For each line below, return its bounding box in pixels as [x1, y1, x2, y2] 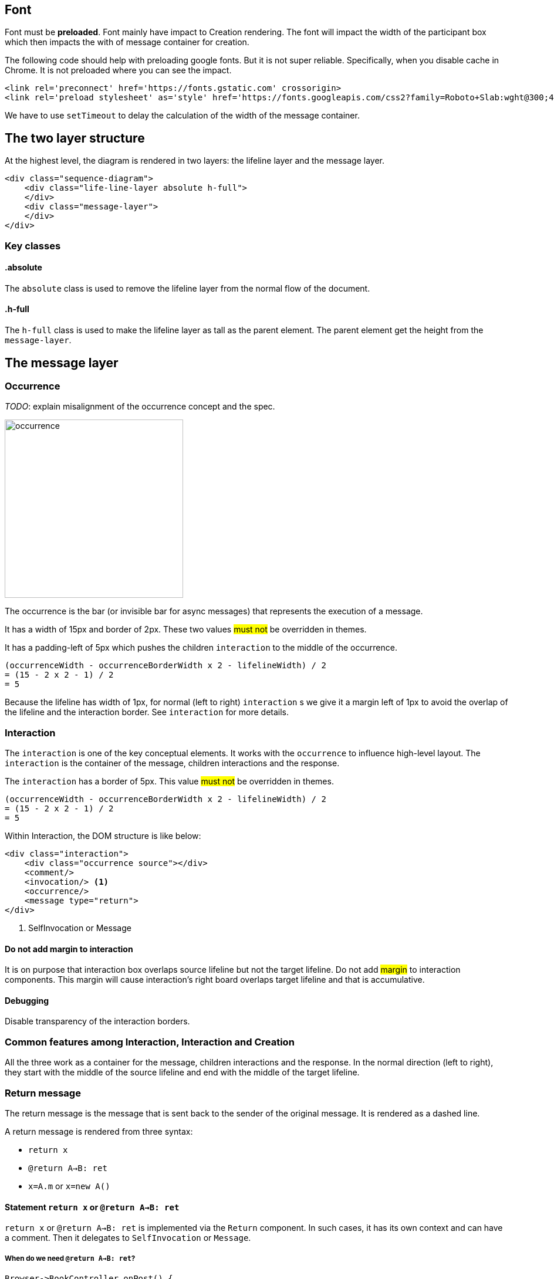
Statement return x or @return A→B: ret [5, 1202, 180, 1212]
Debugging [5, 995, 49, 1006]
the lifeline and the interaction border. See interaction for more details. [5, 707, 289, 718]
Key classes [5, 239, 61, 252]
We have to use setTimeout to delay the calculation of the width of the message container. [5, 110, 360, 121]
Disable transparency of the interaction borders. [5, 1016, 190, 1027]
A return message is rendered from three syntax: [5, 1126, 193, 1136]
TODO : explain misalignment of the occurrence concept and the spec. [5, 401, 275, 412]
